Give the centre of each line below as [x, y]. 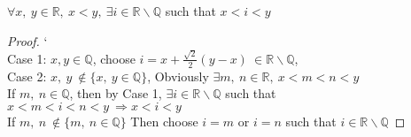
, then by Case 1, [116, 93]
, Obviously [178, 76]
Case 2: [27, 76]
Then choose [164, 121]
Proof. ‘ [27, 40]
